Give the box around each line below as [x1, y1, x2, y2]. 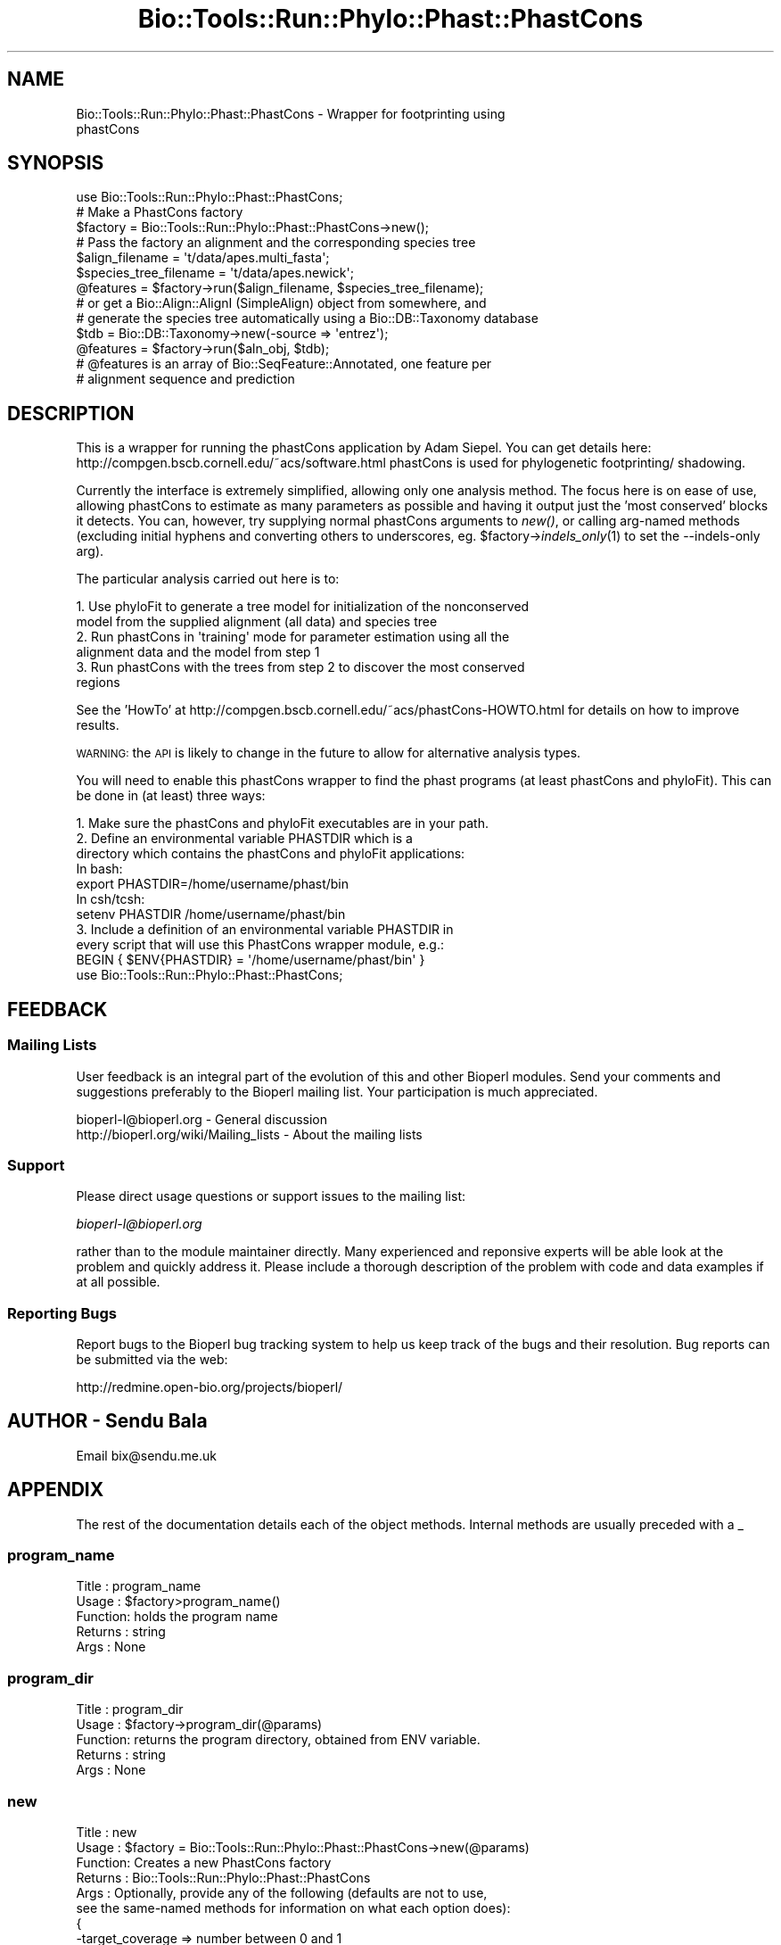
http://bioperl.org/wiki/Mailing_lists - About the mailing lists [76, 1126, 423, 1142]
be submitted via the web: [76, 1352, 228, 1367]
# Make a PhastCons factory [76, 204, 243, 220]
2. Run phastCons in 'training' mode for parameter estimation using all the [76, 629, 510, 645]
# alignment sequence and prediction [76, 371, 295, 387]
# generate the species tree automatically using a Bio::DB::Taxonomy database [76, 310, 538, 327]
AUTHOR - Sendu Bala [7, 1410, 208, 1433]
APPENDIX [7, 1478, 104, 1502]
